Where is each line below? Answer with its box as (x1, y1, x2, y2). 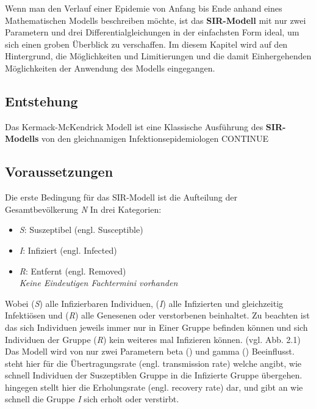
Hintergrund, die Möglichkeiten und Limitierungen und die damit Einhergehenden (5, 50, 312, 62)
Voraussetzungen (5, 162, 113, 181)
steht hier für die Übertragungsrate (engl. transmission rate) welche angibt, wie (5, 356, 301, 369)
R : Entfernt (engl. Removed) (19, 264, 126, 277)
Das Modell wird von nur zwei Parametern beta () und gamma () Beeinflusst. (5, 345, 295, 358)
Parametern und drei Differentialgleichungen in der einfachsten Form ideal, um (5, 26, 300, 39)
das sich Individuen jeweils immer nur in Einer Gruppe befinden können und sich (5, 320, 308, 333)
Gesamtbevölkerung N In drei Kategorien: (5, 202, 162, 215)
